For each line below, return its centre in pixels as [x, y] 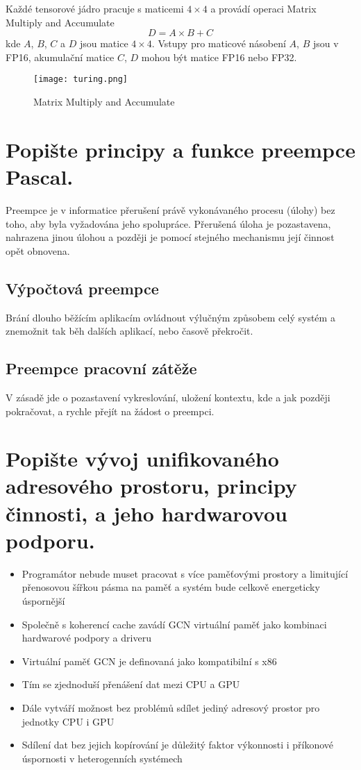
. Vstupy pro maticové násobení [219, 43]
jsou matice [104, 43]
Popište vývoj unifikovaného [142, 459]
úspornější [43, 600]
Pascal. [40, 176]
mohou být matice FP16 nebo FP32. [219, 57]
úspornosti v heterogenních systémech [102, 758]
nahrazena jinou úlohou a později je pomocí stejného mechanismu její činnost [170, 237]
